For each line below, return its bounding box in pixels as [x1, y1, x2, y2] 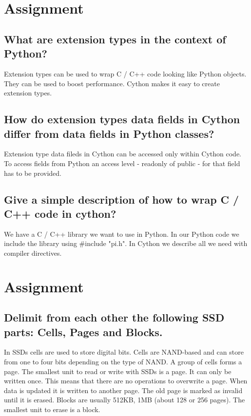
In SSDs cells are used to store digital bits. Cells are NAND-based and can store [4, 347, 244, 357]
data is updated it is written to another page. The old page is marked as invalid [4, 385, 243, 395]
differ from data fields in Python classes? [4, 126, 214, 141]
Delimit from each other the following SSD [4, 310, 225, 325]
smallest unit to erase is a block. [4, 404, 100, 415]
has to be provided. [4, 168, 61, 178]
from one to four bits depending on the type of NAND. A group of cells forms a [4, 357, 242, 367]
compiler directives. [4, 247, 62, 258]
